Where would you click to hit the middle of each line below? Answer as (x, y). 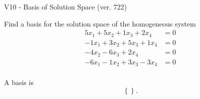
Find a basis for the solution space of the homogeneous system (100, 23)
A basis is (19, 82)
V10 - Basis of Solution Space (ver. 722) (65, 6)
